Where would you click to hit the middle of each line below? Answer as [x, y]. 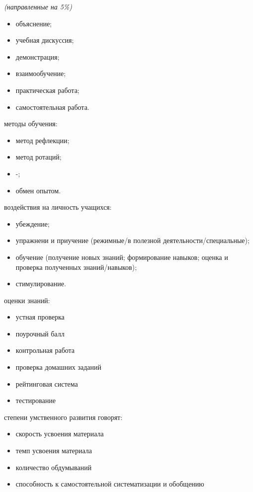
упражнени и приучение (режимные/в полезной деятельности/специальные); [132, 240]
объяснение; [34, 23]
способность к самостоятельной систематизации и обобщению [110, 484]
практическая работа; [48, 90]
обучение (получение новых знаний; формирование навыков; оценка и [122, 257]
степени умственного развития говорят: [63, 417]
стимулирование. [41, 284]
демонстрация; [37, 56]
